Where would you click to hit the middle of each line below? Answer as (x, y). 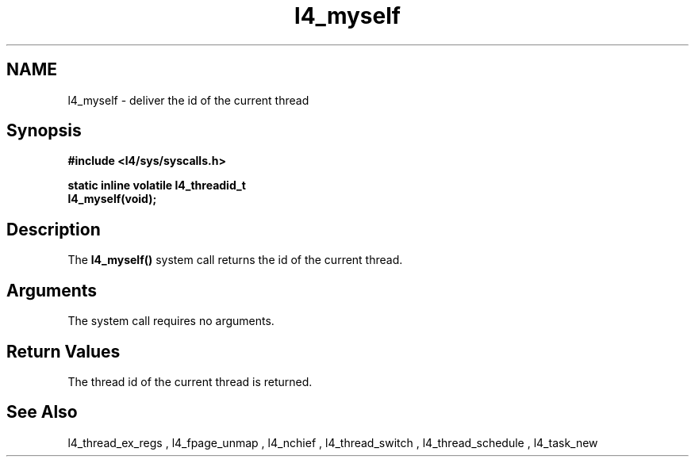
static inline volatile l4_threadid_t (157, 186)
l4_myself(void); (112, 199)
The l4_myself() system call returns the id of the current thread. (235, 260)
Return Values (63, 351)
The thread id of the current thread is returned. (190, 381)
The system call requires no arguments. (171, 321)
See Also (42, 412)
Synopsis (44, 131)
